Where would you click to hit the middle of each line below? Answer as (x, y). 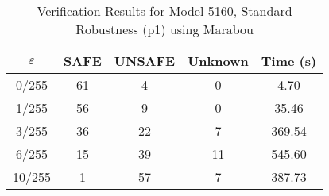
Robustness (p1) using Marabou (164, 29)
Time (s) (289, 61)
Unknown (218, 61)
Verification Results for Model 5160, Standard (164, 11)
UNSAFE (145, 61)
